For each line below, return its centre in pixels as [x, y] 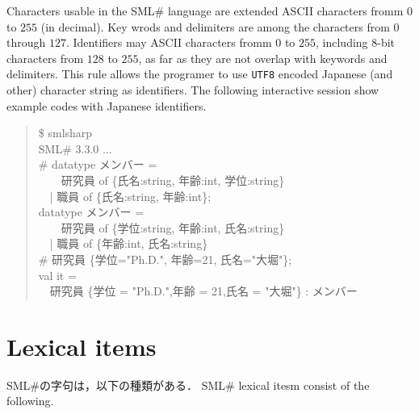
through [26, 42]
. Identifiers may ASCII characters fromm [169, 42]
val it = [57, 275]
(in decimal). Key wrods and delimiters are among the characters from [215, 26]
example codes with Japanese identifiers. [107, 105]
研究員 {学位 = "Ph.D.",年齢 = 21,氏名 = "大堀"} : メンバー [203, 291]
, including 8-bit [356, 42]
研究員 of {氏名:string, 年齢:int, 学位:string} [173, 180]
